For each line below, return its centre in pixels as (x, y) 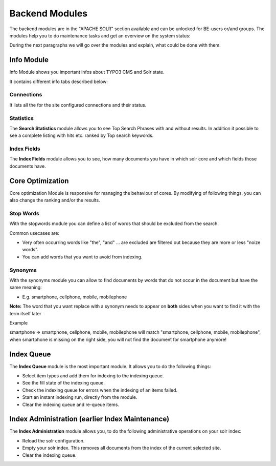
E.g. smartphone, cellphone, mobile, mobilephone (75, 297)
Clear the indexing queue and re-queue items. (71, 404)
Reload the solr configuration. (53, 440)
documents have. (28, 166)
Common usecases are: (34, 233)
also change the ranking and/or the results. (55, 200)
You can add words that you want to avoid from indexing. (82, 257)
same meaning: (26, 288)
